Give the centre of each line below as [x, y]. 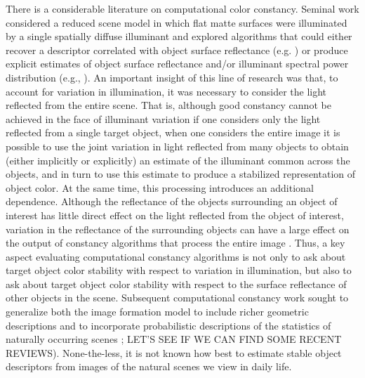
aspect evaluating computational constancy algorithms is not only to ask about [176, 256]
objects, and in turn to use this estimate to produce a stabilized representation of [181, 174]
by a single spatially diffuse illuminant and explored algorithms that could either [179, 36]
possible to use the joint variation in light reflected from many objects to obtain [177, 146]
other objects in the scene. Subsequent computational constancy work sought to [177, 298]
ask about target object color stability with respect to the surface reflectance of [176, 283]
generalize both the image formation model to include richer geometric [157, 312]
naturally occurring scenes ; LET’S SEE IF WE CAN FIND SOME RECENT [174, 339]
